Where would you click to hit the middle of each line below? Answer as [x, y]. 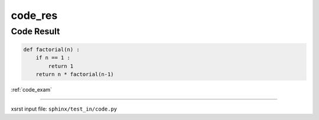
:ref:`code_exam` [32, 89]
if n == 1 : [53, 58]
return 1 [61, 66]
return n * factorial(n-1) [75, 74]
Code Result [35, 31]
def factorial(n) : [51, 49]
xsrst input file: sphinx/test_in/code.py [64, 109]
